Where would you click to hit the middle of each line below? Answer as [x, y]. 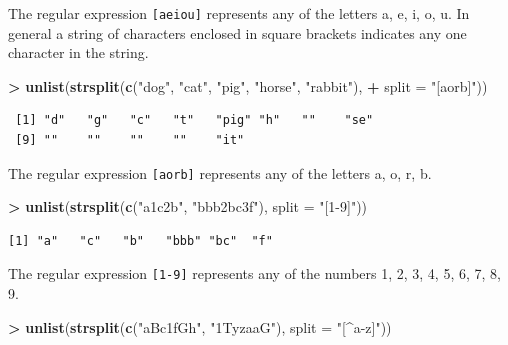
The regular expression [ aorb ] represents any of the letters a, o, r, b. [220, 172]
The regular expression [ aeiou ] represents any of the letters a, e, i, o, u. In [239, 13]
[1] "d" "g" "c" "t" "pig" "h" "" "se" [194, 120]
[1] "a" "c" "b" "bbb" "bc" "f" [140, 240]
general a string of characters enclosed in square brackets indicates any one [237, 32]
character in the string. [78, 52]
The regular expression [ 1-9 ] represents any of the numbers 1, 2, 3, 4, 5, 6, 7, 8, [254, 273]
